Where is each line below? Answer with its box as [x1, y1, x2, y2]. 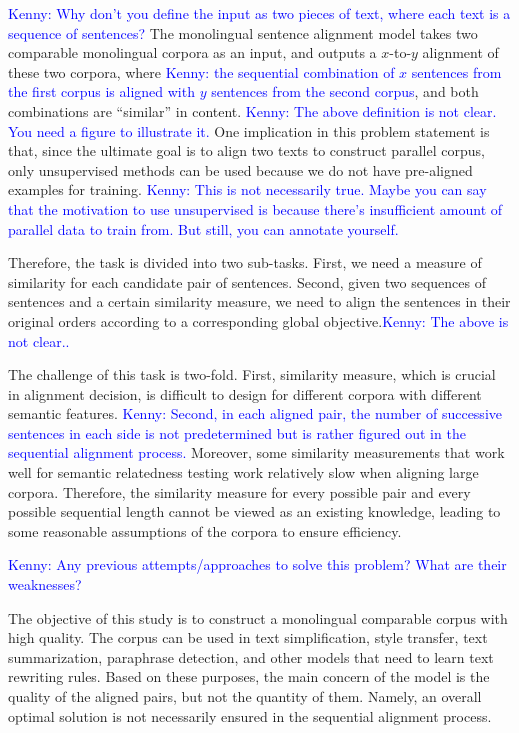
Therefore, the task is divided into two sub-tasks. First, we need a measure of [8, 252, 482, 273]
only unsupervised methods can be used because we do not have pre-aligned [8, 159, 473, 180]
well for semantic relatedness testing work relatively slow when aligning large [8, 462, 479, 483]
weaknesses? [8, 574, 82, 595]
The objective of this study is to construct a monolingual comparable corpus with [8, 607, 508, 628]
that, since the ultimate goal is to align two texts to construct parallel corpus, [8, 140, 485, 161]
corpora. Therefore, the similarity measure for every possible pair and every [8, 481, 471, 502]
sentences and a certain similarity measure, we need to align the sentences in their [8, 291, 511, 312]
